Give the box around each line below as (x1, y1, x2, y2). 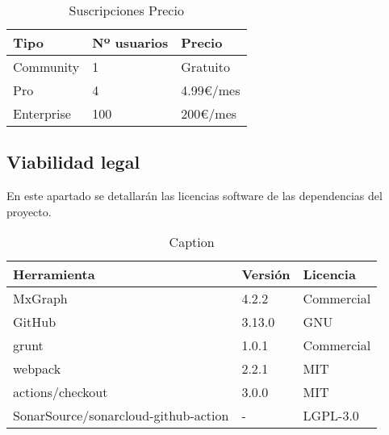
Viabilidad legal (6, 149, 140, 174)
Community (13, 57, 80, 76)
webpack (13, 359, 61, 379)
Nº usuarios (92, 33, 169, 52)
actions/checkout (13, 383, 108, 402)
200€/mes (181, 104, 237, 123)
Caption (169, 232, 215, 252)
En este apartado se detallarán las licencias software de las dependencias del (6, 187, 383, 204)
